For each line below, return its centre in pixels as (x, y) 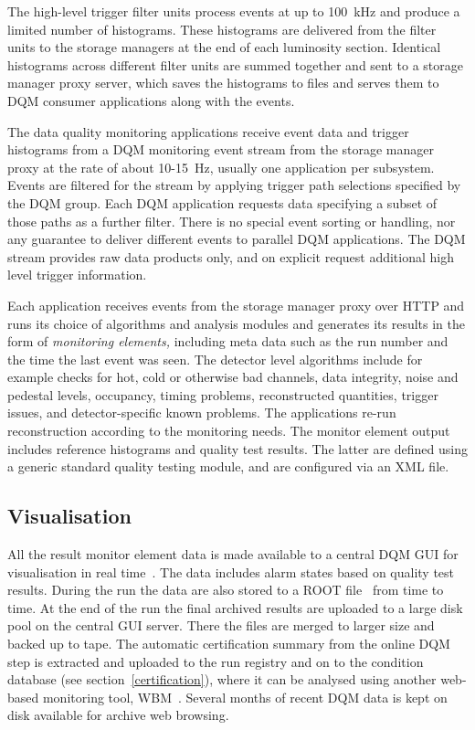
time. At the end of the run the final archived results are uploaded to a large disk (235, 607)
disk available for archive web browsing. (118, 715)
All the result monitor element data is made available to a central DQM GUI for (233, 554)
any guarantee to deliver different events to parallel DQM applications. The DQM (237, 239)
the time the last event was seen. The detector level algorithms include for (215, 359)
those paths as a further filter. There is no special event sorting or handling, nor (232, 221)
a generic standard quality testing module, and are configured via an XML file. (228, 466)
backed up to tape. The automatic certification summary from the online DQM (229, 644)
